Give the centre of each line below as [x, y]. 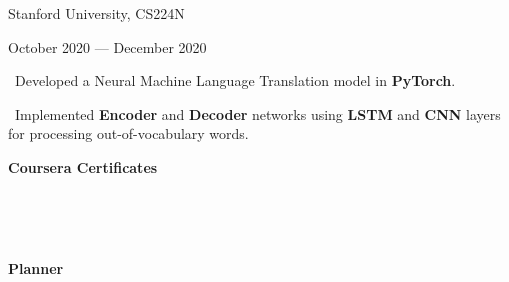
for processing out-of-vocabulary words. [128, 133]
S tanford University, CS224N [96, 13]
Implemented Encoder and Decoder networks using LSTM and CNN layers [258, 113]
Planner [36, 267]
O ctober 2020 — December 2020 [107, 46]
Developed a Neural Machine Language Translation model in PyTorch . [235, 80]
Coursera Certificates [83, 166]
